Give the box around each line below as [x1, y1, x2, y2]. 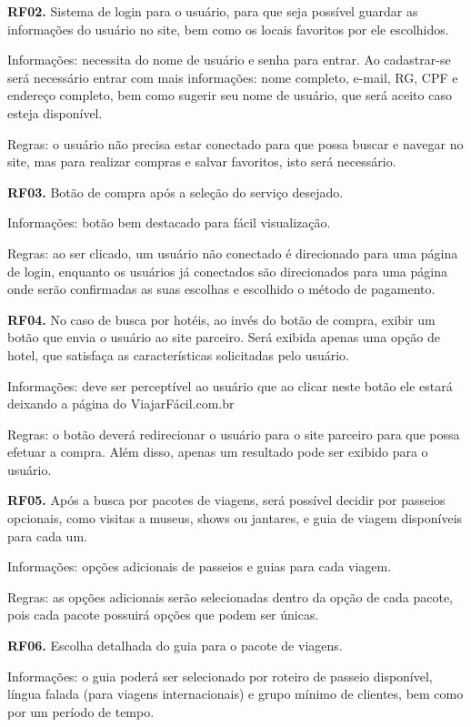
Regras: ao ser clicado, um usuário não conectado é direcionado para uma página [7, 243, 458, 262]
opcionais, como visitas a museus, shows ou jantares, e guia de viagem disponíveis [7, 509, 463, 528]
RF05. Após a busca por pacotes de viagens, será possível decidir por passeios [7, 490, 446, 510]
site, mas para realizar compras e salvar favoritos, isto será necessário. [7, 152, 396, 171]
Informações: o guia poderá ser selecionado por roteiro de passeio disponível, [7, 666, 433, 685]
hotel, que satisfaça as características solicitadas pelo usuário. [7, 345, 349, 364]
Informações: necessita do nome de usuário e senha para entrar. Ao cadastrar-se [7, 50, 451, 69]
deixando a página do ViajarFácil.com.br [7, 394, 235, 413]
